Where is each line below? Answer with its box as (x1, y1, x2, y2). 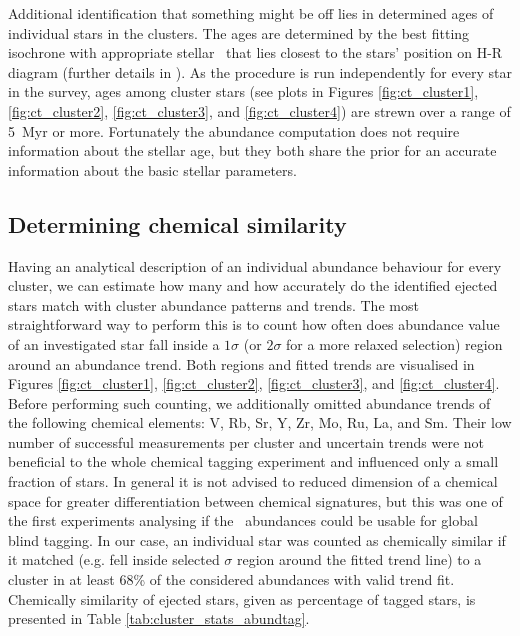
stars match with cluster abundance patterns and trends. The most (8, 294, 419, 315)
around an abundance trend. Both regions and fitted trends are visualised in (8, 353, 475, 374)
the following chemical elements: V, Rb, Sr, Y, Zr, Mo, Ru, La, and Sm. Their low (8, 412, 512, 433)
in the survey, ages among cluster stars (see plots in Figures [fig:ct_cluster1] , (8, 81, 479, 102)
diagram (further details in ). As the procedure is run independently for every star (8, 61, 512, 82)
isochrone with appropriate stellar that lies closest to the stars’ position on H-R (8, 42, 503, 63)
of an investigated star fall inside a (8, 333, 220, 354)
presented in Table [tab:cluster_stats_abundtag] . (8, 608, 310, 629)
